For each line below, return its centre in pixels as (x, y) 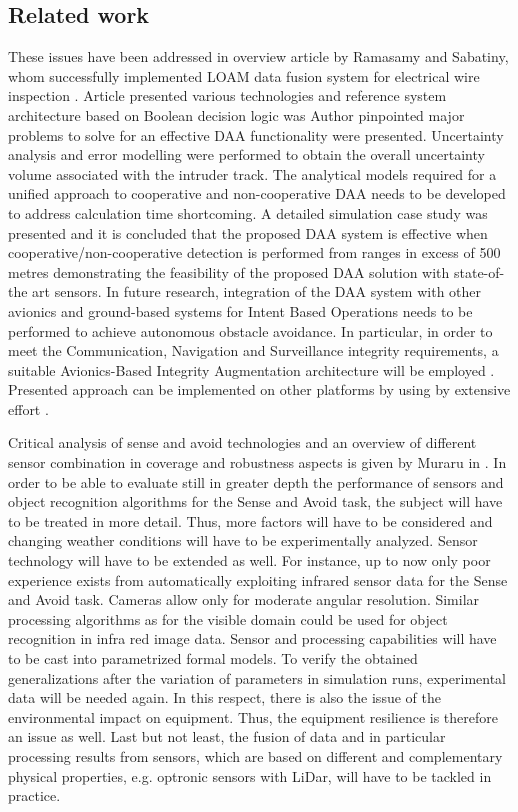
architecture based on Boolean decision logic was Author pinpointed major (236, 114)
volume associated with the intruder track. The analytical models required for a (252, 173)
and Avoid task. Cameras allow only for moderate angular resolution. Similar (244, 599)
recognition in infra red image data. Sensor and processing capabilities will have (252, 638)
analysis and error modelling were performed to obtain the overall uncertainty (246, 154)
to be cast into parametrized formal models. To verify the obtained (213, 658)
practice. (34, 795)
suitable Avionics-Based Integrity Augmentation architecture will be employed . (251, 369)
